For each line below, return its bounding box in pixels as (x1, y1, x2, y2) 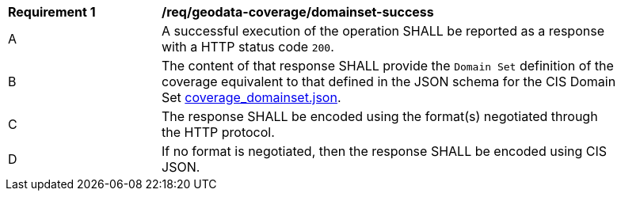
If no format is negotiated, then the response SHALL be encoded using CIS (162, 143, 608, 159)
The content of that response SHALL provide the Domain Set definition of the (162, 58, 614, 74)
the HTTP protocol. (162, 124, 275, 140)
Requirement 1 (8, 4, 96, 20)
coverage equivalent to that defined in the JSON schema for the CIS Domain (162, 74, 616, 89)
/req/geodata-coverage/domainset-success (162, 4, 434, 20)
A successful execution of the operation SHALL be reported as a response (162, 23, 604, 39)
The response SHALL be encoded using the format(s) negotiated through (162, 108, 598, 124)
